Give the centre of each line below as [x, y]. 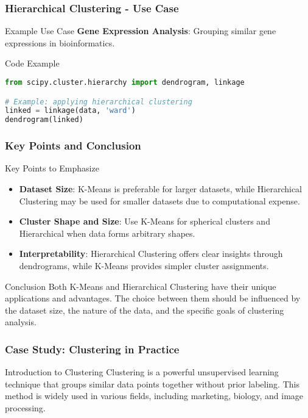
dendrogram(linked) [44, 120]
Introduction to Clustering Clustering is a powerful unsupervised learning [142, 372]
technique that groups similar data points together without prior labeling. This [152, 384]
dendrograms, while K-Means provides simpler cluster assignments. [144, 265]
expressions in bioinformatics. [60, 42]
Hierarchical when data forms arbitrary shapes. [107, 233]
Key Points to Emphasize [52, 168]
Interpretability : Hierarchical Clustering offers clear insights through [151, 254]
